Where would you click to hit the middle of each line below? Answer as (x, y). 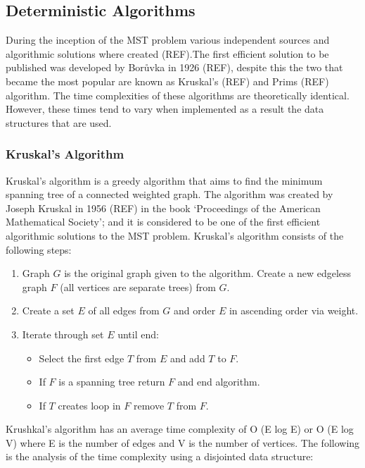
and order (195, 310)
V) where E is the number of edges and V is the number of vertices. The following (183, 442)
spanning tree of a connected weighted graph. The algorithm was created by (169, 194)
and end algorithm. (219, 382)
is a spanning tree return (112, 382)
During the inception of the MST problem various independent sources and (168, 40)
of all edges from (124, 310)
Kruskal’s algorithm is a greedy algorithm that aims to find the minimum (164, 180)
